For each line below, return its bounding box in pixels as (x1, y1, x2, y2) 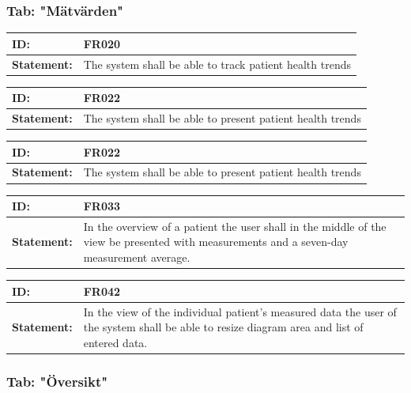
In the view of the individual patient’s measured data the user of (83, 303, 397, 319)
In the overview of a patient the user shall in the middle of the (83, 217, 386, 234)
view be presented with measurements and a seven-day (83, 233, 349, 250)
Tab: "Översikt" (6, 371, 108, 391)
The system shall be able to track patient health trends (83, 55, 351, 72)
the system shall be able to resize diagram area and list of (83, 319, 364, 335)
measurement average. (83, 249, 190, 266)
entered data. (83, 334, 148, 350)
